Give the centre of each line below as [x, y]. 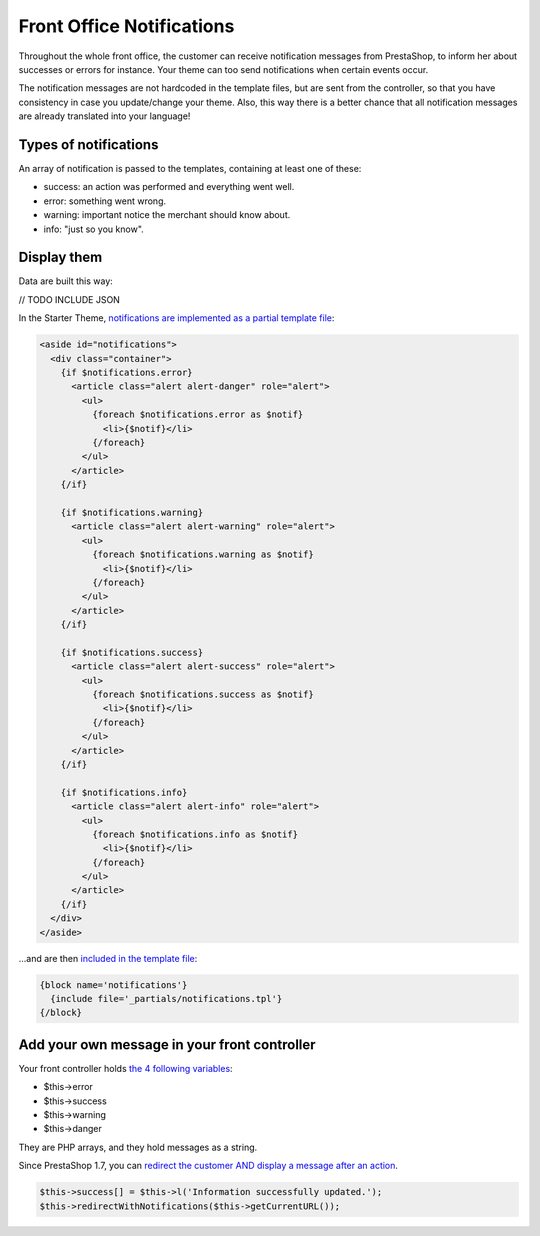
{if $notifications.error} [127, 373]
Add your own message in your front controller [167, 1044]
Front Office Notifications [126, 26]
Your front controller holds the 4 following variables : [126, 1068]
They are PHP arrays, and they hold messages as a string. [138, 1147]
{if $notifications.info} [124, 792]
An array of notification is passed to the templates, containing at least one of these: [190, 169]
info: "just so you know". [93, 229]
